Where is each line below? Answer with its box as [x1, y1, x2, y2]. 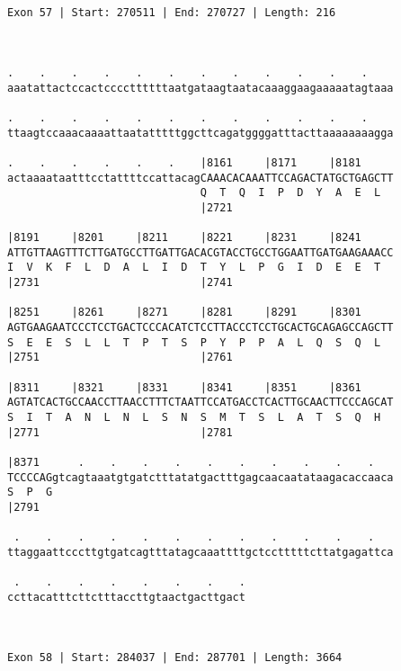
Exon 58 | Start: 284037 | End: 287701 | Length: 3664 [7, 650, 343, 664]
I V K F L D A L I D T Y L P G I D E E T [7, 261, 381, 274]
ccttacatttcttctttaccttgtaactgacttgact [7, 590, 245, 604]
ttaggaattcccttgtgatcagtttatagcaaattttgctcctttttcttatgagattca [7, 545, 394, 559]
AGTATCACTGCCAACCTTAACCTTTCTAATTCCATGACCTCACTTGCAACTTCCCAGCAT [7, 396, 394, 409]
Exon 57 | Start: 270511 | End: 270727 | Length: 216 [7, 6, 336, 20]
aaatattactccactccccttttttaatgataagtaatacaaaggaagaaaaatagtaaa [7, 81, 394, 94]
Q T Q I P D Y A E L [200, 186, 381, 200]
